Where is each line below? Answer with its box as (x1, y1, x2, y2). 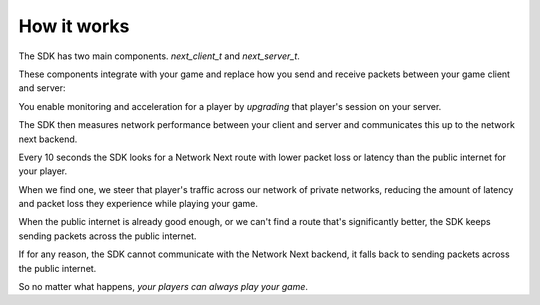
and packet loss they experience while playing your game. (18, 198, 259, 210)
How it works (18, 15, 130, 37)
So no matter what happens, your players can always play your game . (18, 281, 309, 293)
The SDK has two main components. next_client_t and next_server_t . (18, 50, 300, 62)
